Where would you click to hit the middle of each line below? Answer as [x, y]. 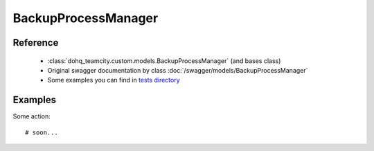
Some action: [32, 116]
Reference [36, 43]
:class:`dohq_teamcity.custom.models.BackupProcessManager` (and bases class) [164, 61]
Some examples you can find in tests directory [114, 80]
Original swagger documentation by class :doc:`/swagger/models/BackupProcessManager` [178, 70]
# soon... [42, 132]
